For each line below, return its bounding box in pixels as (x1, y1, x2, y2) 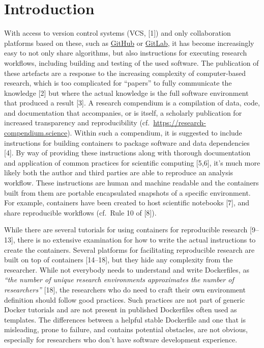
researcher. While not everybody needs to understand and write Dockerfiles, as (4, 264, 249, 275)
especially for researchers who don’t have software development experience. (4, 334, 238, 344)
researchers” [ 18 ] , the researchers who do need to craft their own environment (4, 284, 246, 295)
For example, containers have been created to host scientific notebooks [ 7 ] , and (4, 197, 250, 208)
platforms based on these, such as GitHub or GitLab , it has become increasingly (4, 37, 254, 48)
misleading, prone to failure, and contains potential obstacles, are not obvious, (4, 324, 248, 335)
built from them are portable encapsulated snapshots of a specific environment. (4, 187, 251, 198)
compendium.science (4, 127, 68, 138)
